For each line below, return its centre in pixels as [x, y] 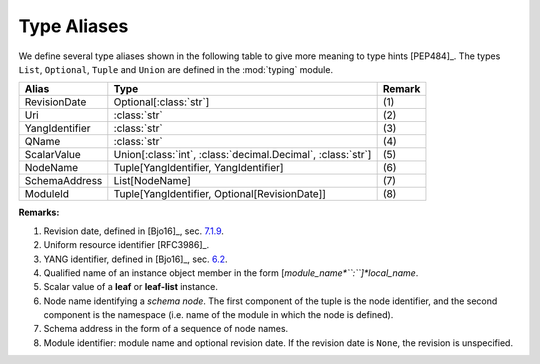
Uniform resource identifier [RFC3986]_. [126, 245]
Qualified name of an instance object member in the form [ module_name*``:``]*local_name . [231, 272]
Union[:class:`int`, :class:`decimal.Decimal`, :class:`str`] [242, 155]
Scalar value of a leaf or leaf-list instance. [131, 287]
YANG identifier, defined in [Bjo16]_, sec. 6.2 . [136, 259]
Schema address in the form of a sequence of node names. [166, 329]
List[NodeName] [152, 181]
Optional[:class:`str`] [161, 102]
